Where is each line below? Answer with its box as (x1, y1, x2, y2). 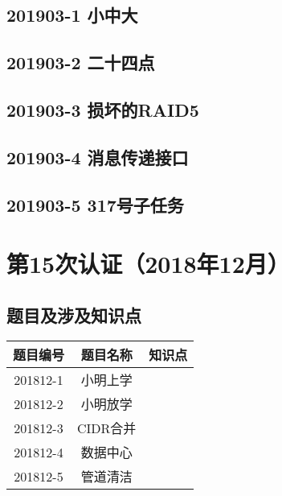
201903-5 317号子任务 (6, 192, 184, 217)
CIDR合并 (77, 419, 137, 438)
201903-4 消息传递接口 (6, 144, 189, 169)
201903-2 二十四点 (6, 50, 155, 75)
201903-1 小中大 (6, 2, 138, 27)
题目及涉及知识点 (6, 302, 141, 327)
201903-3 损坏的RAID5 (6, 97, 199, 122)
